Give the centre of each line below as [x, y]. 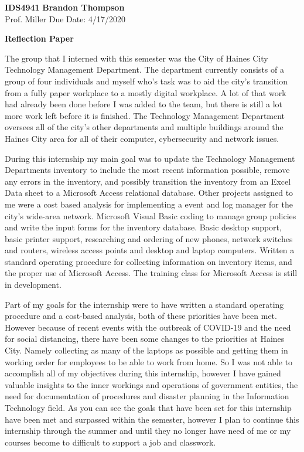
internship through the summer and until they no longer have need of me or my [148, 431]
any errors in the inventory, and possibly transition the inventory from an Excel [148, 181]
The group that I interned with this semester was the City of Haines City [136, 58]
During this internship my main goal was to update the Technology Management [150, 158]
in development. [33, 285]
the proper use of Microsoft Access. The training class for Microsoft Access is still [151, 273]
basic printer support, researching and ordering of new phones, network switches [149, 238]
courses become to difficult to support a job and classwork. [110, 442]
